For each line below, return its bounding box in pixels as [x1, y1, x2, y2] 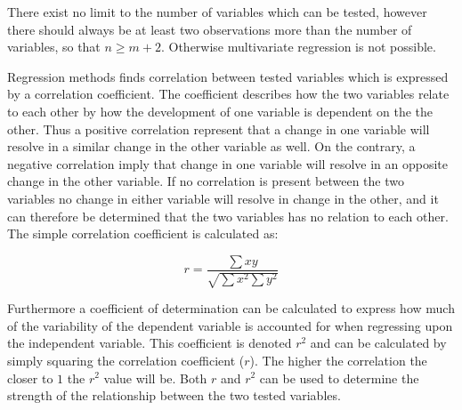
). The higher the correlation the [249, 350, 427, 369]
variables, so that [7, 37, 101, 56]
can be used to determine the [259, 368, 419, 387]
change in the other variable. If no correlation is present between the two [7, 172, 404, 190]
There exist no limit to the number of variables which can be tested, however [7, 3, 427, 20]
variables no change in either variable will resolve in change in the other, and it [7, 189, 439, 207]
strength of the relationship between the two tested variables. [7, 386, 341, 405]
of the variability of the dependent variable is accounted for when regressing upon [7, 316, 453, 334]
